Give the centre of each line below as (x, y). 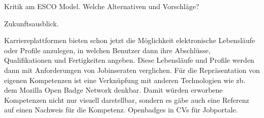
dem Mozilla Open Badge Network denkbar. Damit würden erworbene (113, 90)
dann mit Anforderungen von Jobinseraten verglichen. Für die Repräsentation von (132, 70)
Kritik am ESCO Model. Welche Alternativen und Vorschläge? (102, 6)
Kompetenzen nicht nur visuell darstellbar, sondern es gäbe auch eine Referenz (127, 100)
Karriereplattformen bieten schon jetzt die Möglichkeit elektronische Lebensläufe (130, 40)
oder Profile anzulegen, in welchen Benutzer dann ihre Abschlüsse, (107, 50)
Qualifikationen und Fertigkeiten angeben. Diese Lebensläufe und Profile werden (129, 60)
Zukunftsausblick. (32, 23)
